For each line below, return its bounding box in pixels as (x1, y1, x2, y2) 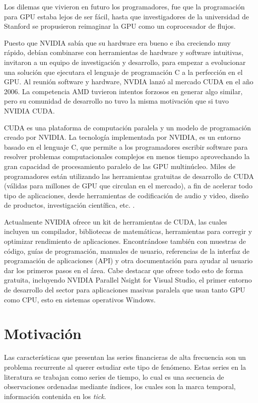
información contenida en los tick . (4, 391, 106, 401)
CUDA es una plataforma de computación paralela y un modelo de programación (4, 122, 251, 132)
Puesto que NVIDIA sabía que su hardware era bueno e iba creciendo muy (4, 37, 231, 48)
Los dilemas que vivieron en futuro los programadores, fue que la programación (4, 1, 245, 11)
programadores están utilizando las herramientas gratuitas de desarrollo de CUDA (4, 171, 254, 181)
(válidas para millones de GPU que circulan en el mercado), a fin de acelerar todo (4, 180, 253, 191)
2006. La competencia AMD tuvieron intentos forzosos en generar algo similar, (4, 86, 243, 96)
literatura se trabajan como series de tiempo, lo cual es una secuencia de (4, 371, 224, 382)
